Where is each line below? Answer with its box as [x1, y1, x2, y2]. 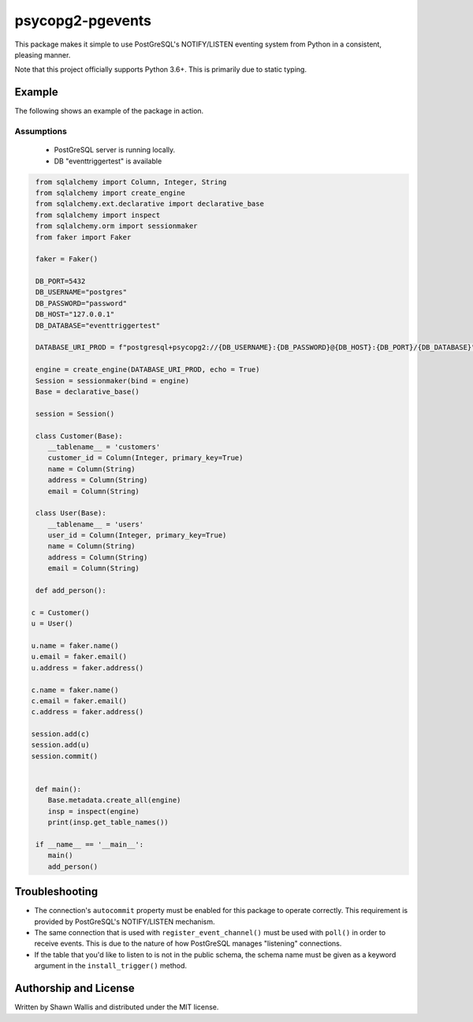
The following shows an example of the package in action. [14, 107, 204, 116]
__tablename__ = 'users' [47, 519, 144, 529]
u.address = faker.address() [31, 663, 144, 672]
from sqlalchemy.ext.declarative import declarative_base [35, 200, 264, 208]
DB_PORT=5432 [35, 277, 86, 286]
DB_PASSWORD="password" [35, 298, 128, 308]
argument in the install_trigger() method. [34, 961, 188, 971]
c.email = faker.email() [31, 696, 128, 706]
